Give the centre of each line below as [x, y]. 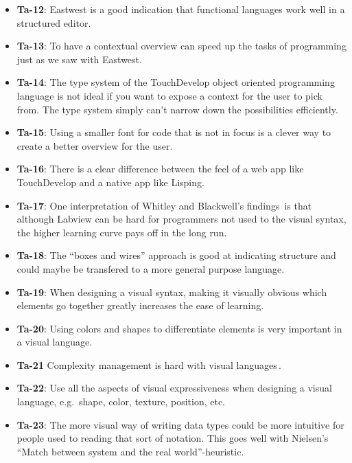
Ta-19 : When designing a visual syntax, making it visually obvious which [172, 292]
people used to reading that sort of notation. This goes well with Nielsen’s [173, 438]
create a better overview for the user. [95, 145]
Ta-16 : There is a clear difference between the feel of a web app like [160, 169]
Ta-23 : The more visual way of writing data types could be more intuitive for [180, 424]
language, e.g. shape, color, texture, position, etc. [121, 402]
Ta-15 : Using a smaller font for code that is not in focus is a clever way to [174, 132]
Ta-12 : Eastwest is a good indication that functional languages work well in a [181, 9]
